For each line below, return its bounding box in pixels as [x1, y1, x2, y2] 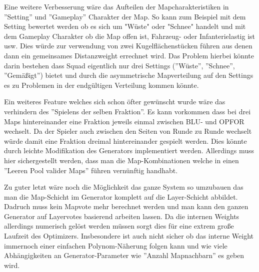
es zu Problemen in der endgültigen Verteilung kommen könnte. [4, 79, 199, 90]
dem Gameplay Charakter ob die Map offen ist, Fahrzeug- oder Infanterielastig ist [4, 30, 255, 41]
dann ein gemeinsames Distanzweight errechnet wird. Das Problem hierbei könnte [4, 50, 254, 60]
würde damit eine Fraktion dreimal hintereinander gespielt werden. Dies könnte [4, 135, 247, 146]
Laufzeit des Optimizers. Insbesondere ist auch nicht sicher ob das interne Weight [4, 231, 254, 241]
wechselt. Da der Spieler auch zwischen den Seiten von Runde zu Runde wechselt [4, 126, 252, 136]
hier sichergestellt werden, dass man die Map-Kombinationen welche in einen [4, 155, 239, 165]
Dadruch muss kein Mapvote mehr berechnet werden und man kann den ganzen [4, 201, 248, 212]
